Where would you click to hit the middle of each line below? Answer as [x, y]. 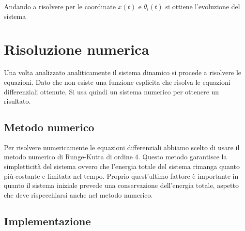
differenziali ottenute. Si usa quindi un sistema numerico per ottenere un [112, 91]
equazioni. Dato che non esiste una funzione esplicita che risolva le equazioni [117, 82]
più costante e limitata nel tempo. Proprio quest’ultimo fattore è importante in [121, 176]
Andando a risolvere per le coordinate [60, 6]
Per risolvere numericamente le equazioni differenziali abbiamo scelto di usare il [122, 147]
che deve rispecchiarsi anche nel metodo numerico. [78, 194]
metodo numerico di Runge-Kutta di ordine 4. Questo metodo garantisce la [115, 157]
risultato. [17, 101]
